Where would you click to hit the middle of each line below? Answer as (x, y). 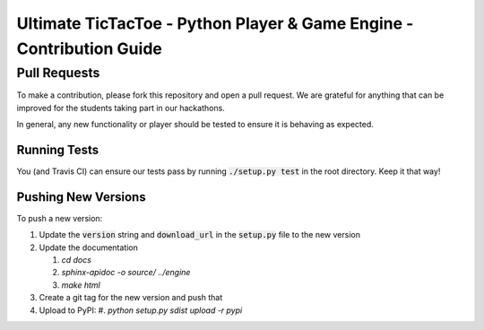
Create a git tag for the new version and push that (131, 298)
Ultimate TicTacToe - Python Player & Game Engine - (215, 23)
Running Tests (57, 149)
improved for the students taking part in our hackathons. (121, 108)
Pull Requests (58, 73)
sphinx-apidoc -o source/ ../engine (126, 273)
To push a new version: (60, 218)
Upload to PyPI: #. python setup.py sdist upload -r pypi (141, 310)
